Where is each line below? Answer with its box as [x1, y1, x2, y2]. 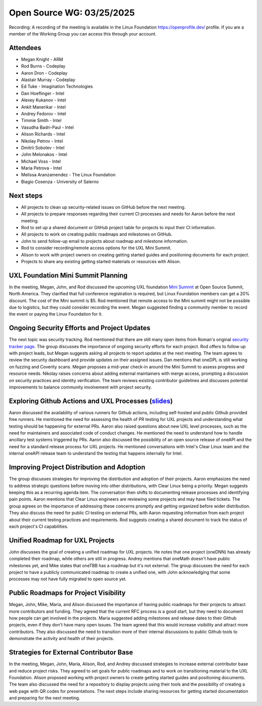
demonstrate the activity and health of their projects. [9, 636, 115, 641]
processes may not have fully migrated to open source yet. [9, 576, 127, 582]
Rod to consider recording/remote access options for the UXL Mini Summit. [21, 245, 172, 251]
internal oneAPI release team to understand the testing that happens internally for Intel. [9, 451, 183, 456]
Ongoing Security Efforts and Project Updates [9, 324, 150, 332]
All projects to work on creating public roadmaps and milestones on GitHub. [21, 231, 173, 237]
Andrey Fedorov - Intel [21, 111, 66, 117]
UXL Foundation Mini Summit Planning [9, 271, 128, 279]
